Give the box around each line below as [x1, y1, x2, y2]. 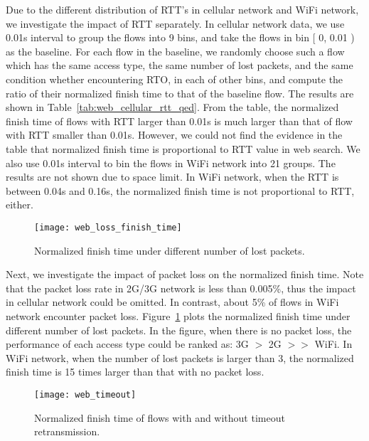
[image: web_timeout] [34, 389, 137, 400]
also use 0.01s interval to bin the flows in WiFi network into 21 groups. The [6, 155, 336, 170]
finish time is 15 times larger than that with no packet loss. [6, 364, 264, 379]
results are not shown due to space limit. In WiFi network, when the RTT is [6, 169, 339, 184]
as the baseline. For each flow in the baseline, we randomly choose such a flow [6, 43, 345, 58]
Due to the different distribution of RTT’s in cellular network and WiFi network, [6, 2, 359, 16]
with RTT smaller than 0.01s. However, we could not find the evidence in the [6, 127, 343, 142]
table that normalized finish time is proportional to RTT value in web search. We [6, 141, 360, 156]
